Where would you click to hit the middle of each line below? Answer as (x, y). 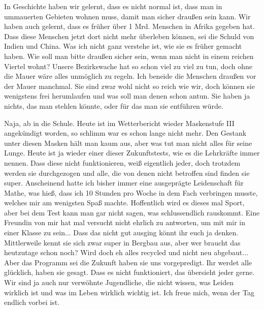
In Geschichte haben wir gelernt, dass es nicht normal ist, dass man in (113, 6)
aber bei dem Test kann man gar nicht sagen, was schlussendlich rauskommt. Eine (132, 212)
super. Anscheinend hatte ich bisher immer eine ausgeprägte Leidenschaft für (124, 183)
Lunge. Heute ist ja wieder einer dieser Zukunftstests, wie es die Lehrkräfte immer (132, 153)
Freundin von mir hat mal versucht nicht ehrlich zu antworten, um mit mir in (125, 222)
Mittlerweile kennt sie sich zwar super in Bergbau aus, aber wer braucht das (122, 242)
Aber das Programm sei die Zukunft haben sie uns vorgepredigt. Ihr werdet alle (128, 262)
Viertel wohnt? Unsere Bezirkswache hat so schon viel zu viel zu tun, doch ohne (128, 66)
